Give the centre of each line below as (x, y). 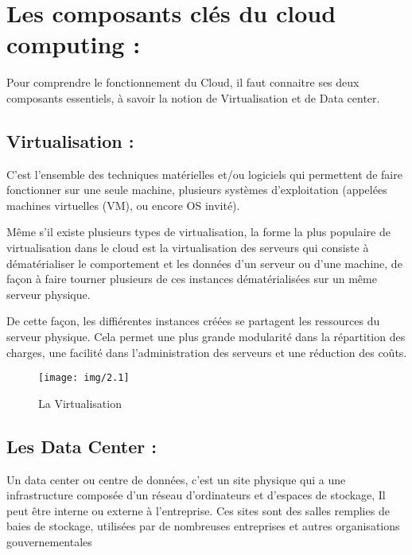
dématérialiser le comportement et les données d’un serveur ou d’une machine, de (204, 263)
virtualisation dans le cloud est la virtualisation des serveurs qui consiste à (188, 248)
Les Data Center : (82, 446)
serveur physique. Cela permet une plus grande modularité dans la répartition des (206, 337)
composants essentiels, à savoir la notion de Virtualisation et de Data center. (193, 97)
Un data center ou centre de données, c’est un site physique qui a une (176, 479)
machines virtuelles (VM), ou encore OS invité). (123, 205)
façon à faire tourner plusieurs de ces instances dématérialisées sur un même (192, 279)
